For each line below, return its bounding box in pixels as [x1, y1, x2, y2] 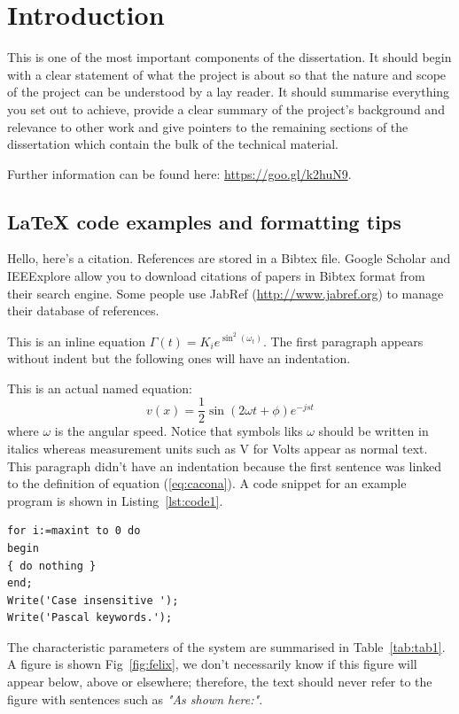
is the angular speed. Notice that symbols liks [54, 422, 303, 440]
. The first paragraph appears [262, 331, 424, 350]
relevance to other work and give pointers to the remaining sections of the [7, 117, 408, 136]
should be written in [318, 422, 429, 440]
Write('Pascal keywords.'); [7, 611, 173, 625]
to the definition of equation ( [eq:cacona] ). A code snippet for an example [7, 474, 407, 493]
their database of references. [7, 301, 159, 320]
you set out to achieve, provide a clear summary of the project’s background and [7, 99, 445, 118]
